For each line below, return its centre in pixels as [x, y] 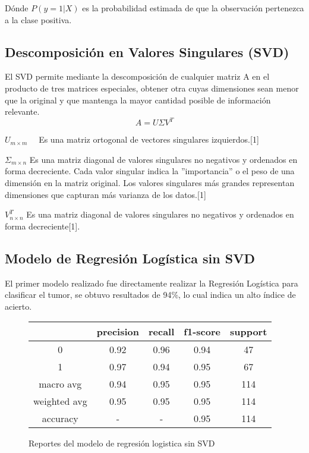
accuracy [60, 419]
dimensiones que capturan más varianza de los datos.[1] [105, 194]
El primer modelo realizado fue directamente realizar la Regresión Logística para [152, 283]
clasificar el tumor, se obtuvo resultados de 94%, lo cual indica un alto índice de [150, 295]
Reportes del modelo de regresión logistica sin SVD [122, 443]
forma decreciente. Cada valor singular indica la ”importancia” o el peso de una [150, 171]
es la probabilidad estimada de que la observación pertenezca [193, 8]
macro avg [60, 384]
